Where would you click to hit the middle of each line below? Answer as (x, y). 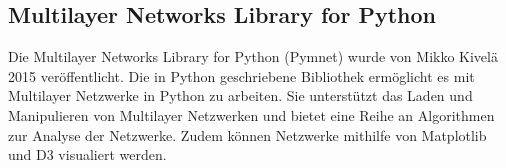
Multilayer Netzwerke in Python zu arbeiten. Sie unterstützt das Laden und (240, 95)
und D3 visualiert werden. (87, 154)
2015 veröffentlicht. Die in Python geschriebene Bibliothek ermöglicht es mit (241, 75)
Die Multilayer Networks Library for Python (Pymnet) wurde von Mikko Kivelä (253, 56)
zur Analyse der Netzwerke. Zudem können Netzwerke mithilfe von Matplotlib (247, 134)
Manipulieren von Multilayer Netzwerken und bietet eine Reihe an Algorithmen (251, 114)
